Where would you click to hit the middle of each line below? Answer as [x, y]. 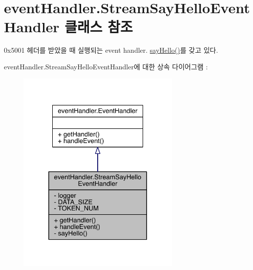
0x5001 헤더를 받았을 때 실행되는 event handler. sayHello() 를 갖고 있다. [111, 50]
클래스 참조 [99, 27]
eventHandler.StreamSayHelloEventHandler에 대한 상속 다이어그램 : [106, 66]
